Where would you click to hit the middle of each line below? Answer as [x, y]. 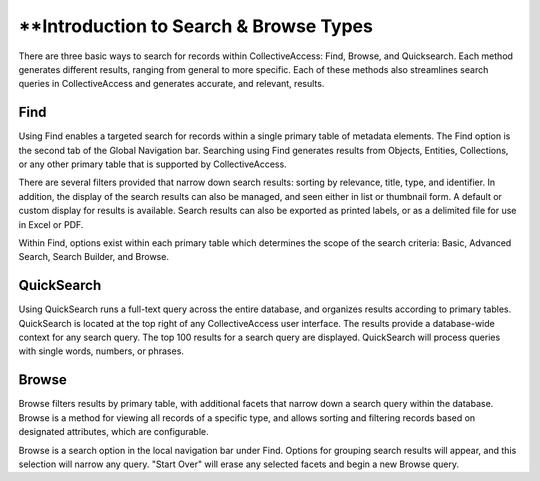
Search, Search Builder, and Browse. [94, 257]
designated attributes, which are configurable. [113, 432]
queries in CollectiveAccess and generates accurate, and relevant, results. [171, 84]
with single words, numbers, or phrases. [101, 351]
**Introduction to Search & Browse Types [196, 26]
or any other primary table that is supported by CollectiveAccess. [152, 164]
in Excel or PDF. [51, 224]
